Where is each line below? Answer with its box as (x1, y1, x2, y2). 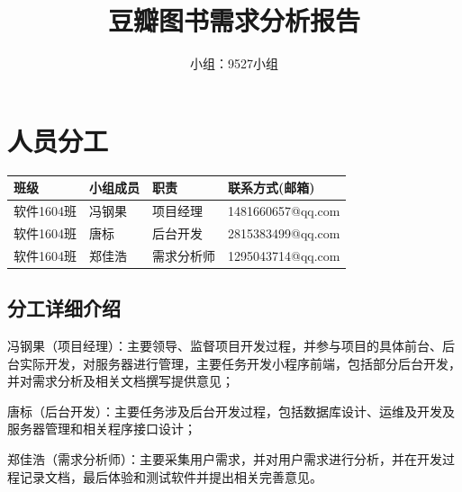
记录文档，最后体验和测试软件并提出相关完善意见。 (19, 467, 322, 486)
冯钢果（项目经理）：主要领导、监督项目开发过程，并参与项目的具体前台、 (7, 335, 442, 354)
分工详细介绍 (7, 294, 121, 322)
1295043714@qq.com (228, 246, 340, 264)
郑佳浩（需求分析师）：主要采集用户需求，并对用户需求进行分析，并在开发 (7, 449, 442, 468)
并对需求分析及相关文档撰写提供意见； (7, 371, 234, 390)
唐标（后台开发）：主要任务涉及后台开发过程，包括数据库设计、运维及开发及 (7, 401, 455, 420)
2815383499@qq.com (228, 223, 340, 242)
